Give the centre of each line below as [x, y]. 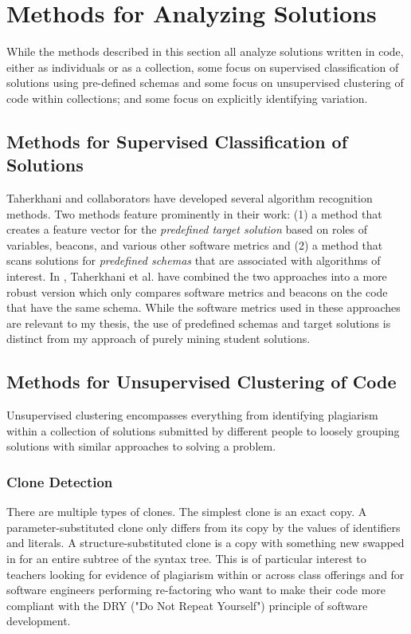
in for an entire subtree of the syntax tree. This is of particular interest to [186, 559]
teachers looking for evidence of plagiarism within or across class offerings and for [205, 574]
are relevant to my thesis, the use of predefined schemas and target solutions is [199, 323]
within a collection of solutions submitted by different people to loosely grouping [203, 430]
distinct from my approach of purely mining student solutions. [159, 339]
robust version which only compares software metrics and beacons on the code [197, 291]
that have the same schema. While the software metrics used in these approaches [204, 307]
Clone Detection [60, 481]
